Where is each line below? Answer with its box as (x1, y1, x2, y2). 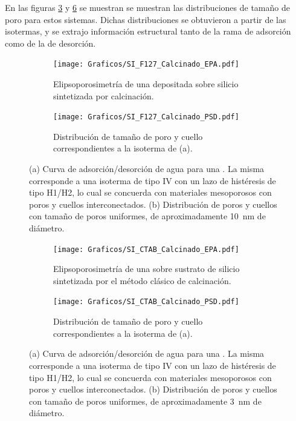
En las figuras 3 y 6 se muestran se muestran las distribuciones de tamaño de (5, 1, 290, 13)
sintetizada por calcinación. (53, 89, 154, 102)
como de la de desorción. (5, 36, 96, 49)
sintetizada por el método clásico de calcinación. (53, 274, 231, 287)
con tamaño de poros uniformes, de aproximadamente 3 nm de (29, 394, 262, 407)
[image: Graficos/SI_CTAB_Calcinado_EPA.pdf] (53, 245, 239, 254)
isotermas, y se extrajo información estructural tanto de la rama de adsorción (5, 25, 291, 38)
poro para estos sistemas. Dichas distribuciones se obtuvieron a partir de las (5, 13, 286, 25)
